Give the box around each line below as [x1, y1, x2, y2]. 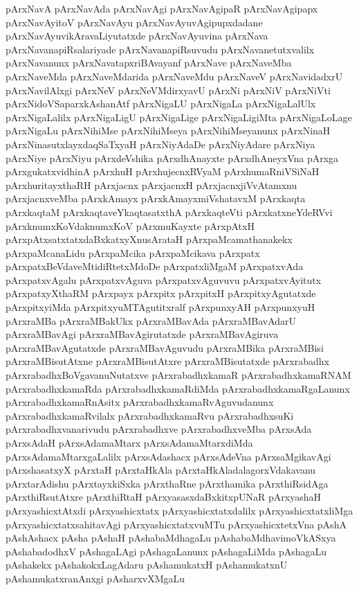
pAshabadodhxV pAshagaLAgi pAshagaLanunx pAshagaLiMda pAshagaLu [6, 544, 327, 558]
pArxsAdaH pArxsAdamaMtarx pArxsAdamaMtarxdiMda [6, 436, 253, 449]
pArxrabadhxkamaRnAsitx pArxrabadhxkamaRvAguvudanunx [6, 395, 274, 409]
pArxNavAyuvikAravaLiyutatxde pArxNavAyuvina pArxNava [6, 28, 268, 43]
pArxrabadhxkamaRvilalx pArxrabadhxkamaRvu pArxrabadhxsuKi [6, 408, 294, 422]
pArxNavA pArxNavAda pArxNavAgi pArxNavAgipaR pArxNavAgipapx [6, 1, 318, 15]
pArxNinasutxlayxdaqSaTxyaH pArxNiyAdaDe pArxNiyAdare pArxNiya [6, 136, 315, 151]
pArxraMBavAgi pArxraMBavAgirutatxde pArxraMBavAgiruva [6, 327, 279, 341]
